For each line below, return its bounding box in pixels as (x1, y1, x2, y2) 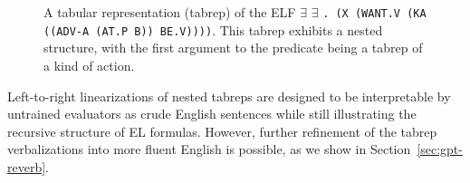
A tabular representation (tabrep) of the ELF (43, 3, 296, 21)
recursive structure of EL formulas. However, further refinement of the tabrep (7, 121, 437, 140)
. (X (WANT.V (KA (322, 7, 427, 20)
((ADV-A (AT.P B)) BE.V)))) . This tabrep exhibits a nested (43, 20, 383, 39)
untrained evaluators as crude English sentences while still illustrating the (7, 104, 417, 123)
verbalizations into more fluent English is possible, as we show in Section (7, 140, 411, 159)
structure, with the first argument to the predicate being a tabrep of (43, 38, 423, 57)
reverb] (7, 157, 46, 176)
